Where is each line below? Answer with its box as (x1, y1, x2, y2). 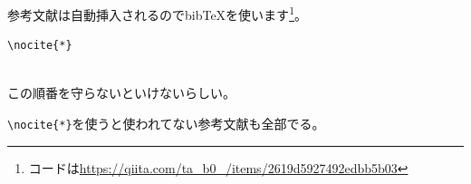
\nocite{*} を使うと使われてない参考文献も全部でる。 (7, 114, 325, 133)
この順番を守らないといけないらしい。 (7, 83, 235, 102)
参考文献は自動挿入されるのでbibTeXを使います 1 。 (7, 3, 307, 24)
